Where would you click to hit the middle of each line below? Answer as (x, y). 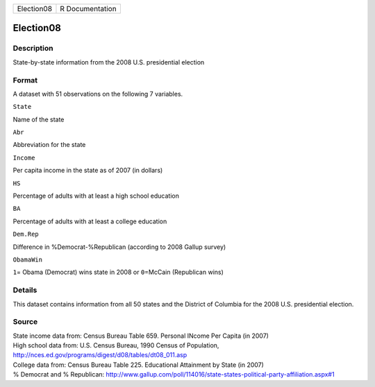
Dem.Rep (26, 234)
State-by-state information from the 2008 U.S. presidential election (109, 62)
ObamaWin (28, 259)
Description (33, 49)
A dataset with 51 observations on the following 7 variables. (98, 94)
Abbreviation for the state (49, 145)
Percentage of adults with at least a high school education (96, 196)
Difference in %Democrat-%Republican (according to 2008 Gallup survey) (119, 247)
